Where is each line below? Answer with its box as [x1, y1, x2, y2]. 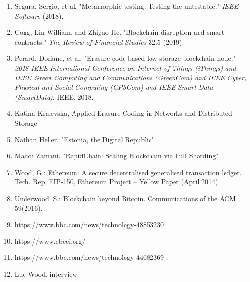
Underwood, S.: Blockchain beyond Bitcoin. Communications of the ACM [14, 193, 236, 203]
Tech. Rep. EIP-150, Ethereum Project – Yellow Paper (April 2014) [14, 177, 218, 187]
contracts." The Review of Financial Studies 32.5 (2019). [14, 36, 184, 47]
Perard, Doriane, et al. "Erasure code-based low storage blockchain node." [14, 53, 236, 63]
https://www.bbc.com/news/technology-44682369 [14, 252, 164, 262]
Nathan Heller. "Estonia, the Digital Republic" [14, 134, 154, 144]
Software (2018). [14, 10, 64, 21]
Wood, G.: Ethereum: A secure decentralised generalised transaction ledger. [14, 167, 242, 177]
